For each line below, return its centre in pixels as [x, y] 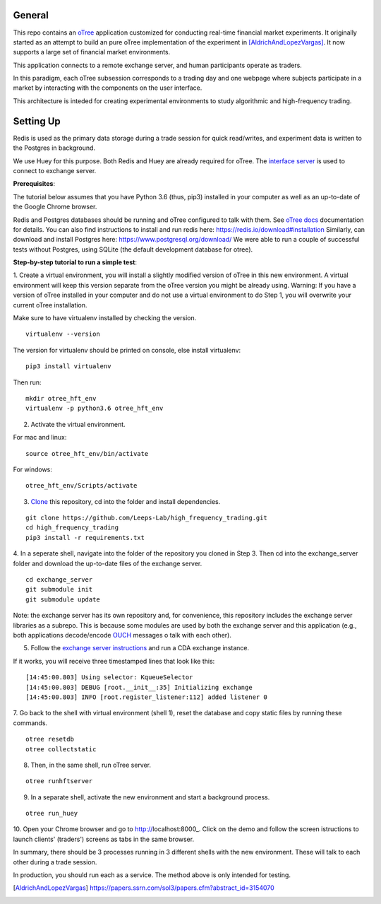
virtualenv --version [63, 334]
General [31, 15]
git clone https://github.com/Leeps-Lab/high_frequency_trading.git [146, 518]
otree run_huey [52, 814]
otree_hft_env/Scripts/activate [81, 486]
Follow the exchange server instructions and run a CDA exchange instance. [140, 648]
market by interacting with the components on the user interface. [108, 88]
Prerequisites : [34, 184]
